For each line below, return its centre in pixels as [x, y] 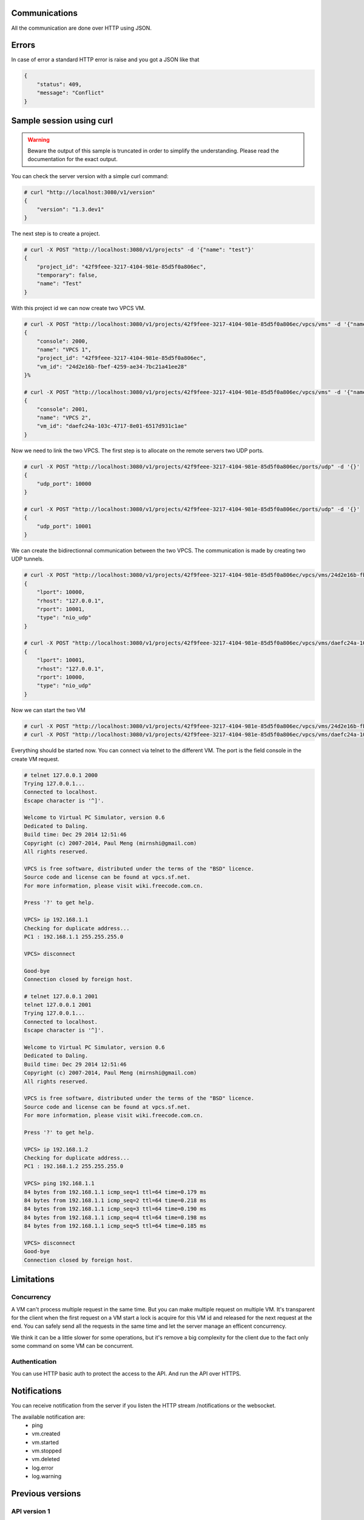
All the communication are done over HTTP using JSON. [81, 28]
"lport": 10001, [61, 660]
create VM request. [35, 759]
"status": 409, [59, 84]
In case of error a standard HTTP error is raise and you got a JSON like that [105, 60]
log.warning [47, 1476]
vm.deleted [46, 1459]
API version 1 [31, 1511]
